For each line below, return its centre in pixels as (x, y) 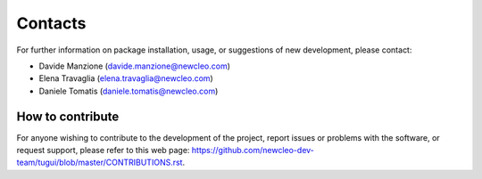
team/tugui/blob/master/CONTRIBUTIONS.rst (100, 163)
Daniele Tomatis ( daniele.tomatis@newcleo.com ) (129, 91)
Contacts (51, 23)
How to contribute (68, 116)
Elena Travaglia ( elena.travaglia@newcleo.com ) (126, 78)
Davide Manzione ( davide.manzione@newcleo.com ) (135, 66)
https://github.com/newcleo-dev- (253, 151)
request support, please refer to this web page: (103, 151)
